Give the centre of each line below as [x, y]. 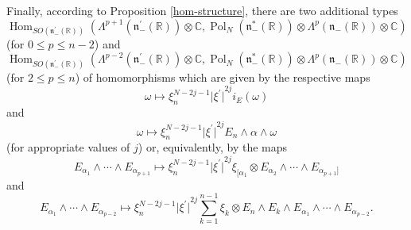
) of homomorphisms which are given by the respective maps [223, 77]
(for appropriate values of [68, 147]
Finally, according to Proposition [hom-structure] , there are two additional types [202, 10]
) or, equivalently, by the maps [213, 147]
